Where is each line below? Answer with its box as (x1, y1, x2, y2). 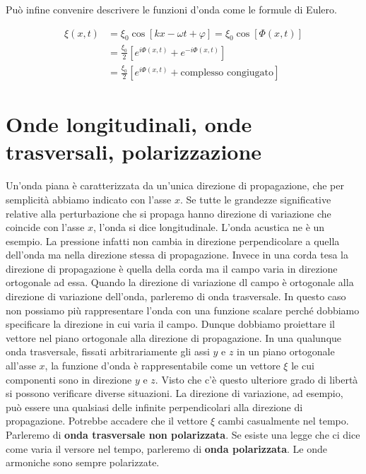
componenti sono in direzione (6, 372, 132, 386)
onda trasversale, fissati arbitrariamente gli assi (6, 344, 210, 359)
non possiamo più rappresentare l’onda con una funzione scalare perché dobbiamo (6, 302, 360, 317)
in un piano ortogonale (237, 344, 335, 359)
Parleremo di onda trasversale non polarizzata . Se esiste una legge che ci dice (6, 427, 360, 442)
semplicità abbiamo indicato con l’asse (6, 191, 172, 206)
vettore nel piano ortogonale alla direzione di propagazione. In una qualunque (6, 330, 342, 345)
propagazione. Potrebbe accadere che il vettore (6, 413, 208, 428)
